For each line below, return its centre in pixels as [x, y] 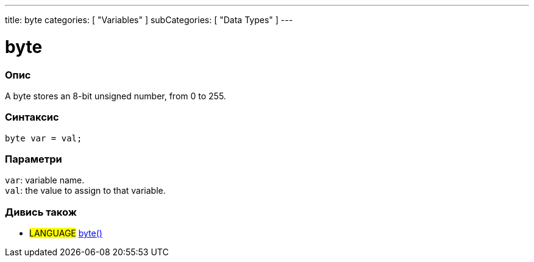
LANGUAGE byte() [66, 233]
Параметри [34, 159]
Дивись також [41, 212]
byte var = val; [44, 138]
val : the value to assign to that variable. [85, 191]
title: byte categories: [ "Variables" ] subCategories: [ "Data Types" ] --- [149, 20]
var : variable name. [45, 180]
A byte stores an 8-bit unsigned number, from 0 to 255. [116, 96]
